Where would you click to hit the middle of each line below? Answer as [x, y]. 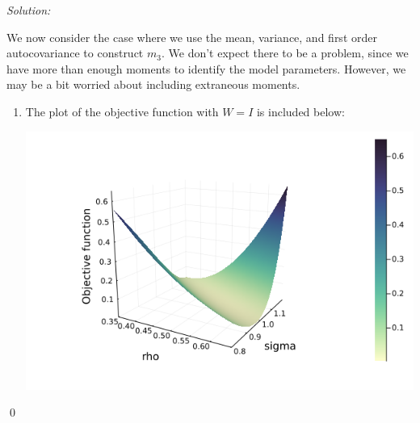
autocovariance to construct [75, 53]
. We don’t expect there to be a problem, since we [285, 53]
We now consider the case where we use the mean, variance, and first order [192, 37]
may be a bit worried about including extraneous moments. [153, 84]
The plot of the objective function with [122, 111]
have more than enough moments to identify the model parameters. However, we [206, 68]
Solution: [29, 10]
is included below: [300, 111]
